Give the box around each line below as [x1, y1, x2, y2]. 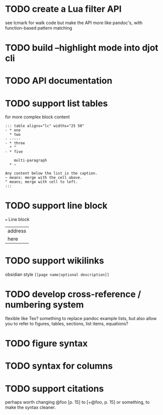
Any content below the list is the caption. [5, 171, 98, 176]
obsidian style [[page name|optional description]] [5, 272, 109, 278]
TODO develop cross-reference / [5, 289, 141, 300]
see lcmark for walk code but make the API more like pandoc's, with [5, 20, 143, 26]
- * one [5, 128, 21, 133]
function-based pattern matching [5, 25, 72, 31]
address [7, 227, 27, 234]
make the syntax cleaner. [5, 405, 56, 411]
